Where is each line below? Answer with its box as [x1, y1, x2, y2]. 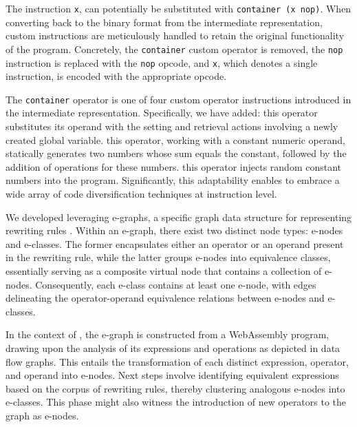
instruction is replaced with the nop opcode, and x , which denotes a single [6, 55, 318, 70]
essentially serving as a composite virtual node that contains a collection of [6, 263, 322, 278]
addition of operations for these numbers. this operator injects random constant [6, 159, 342, 174]
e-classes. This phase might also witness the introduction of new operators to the [6, 395, 347, 409]
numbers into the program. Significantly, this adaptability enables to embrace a [6, 173, 340, 187]
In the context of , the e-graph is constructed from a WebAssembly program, [6, 327, 329, 342]
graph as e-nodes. [6, 408, 79, 422]
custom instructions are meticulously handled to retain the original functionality [6, 28, 345, 43]
